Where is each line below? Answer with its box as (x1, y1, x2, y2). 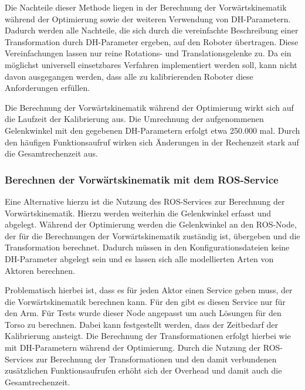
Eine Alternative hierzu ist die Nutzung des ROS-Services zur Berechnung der (5, 195, 285, 207)
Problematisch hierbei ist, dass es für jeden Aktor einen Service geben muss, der (5, 284, 293, 296)
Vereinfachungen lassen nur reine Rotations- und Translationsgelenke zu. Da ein (5, 47, 292, 59)
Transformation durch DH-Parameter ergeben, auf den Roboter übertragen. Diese (5, 35, 299, 48)
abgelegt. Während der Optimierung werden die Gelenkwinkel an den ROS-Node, (5, 218, 297, 230)
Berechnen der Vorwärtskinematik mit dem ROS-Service (5, 172, 279, 186)
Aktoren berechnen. (5, 264, 75, 276)
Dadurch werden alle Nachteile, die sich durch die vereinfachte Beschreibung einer (5, 24, 299, 36)
